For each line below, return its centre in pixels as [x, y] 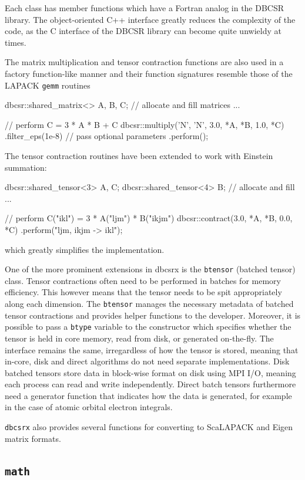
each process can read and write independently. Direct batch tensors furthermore [150, 384]
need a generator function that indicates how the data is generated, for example [148, 395]
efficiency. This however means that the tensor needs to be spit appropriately [143, 292]
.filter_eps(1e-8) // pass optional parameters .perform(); [107, 136]
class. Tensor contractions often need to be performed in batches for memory [143, 280]
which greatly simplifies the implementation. [85, 249]
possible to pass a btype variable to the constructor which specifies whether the [148, 327]
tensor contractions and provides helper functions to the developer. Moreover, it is [153, 315]
